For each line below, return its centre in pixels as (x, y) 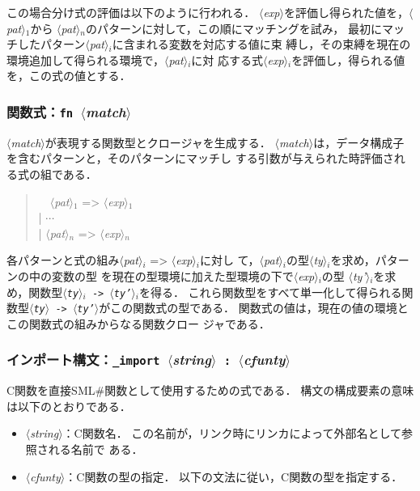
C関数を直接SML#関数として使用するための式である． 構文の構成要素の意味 (210, 390)
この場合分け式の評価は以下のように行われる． (131, 12)
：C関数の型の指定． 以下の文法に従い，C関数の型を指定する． (234, 476)
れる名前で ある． (95, 449)
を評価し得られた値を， (346, 12)
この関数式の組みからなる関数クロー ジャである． (138, 323)
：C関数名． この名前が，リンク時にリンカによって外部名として (232, 433)
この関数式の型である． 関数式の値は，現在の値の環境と (259, 308)
